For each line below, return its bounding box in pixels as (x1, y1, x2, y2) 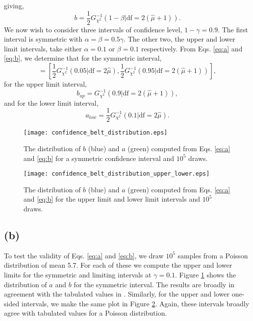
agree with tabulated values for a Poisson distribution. (4, 308, 167, 318)
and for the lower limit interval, (4, 97, 99, 108)
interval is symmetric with (4, 34, 83, 44)
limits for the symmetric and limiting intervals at (4, 270, 152, 280)
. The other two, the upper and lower (124, 34, 235, 44)
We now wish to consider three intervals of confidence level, (4, 24, 182, 34)
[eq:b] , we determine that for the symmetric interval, (4, 53, 162, 63)
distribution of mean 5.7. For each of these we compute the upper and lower (4, 260, 232, 270)
